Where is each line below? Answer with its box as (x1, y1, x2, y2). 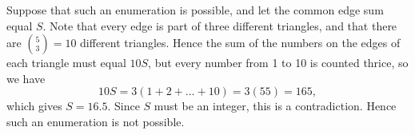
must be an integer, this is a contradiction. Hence (154, 97, 397, 114)
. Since (107, 97, 140, 114)
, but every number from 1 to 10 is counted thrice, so (148, 54, 409, 71)
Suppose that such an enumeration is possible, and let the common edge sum (6, 2, 384, 18)
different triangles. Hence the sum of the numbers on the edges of (80, 34, 401, 51)
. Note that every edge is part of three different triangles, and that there (42, 17, 397, 34)
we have (6, 69, 46, 86)
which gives (6, 97, 62, 114)
